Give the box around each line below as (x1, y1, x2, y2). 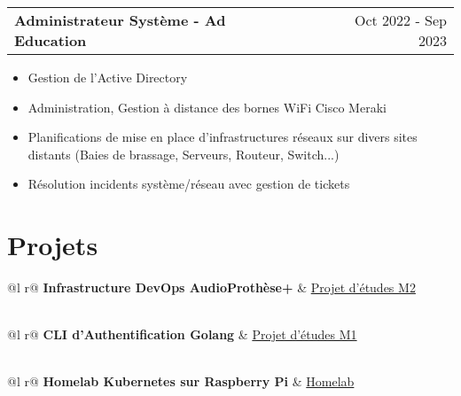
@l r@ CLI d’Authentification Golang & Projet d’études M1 (7, 325, 357, 344)
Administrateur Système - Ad (14, 10, 226, 30)
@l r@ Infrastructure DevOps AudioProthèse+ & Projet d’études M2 (7, 278, 416, 297)
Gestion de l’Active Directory (27, 68, 188, 86)
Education (14, 30, 87, 50)
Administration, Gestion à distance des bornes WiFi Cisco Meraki (27, 97, 387, 116)
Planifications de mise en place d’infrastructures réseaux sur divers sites (27, 128, 418, 146)
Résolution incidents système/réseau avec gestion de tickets (27, 175, 350, 193)
